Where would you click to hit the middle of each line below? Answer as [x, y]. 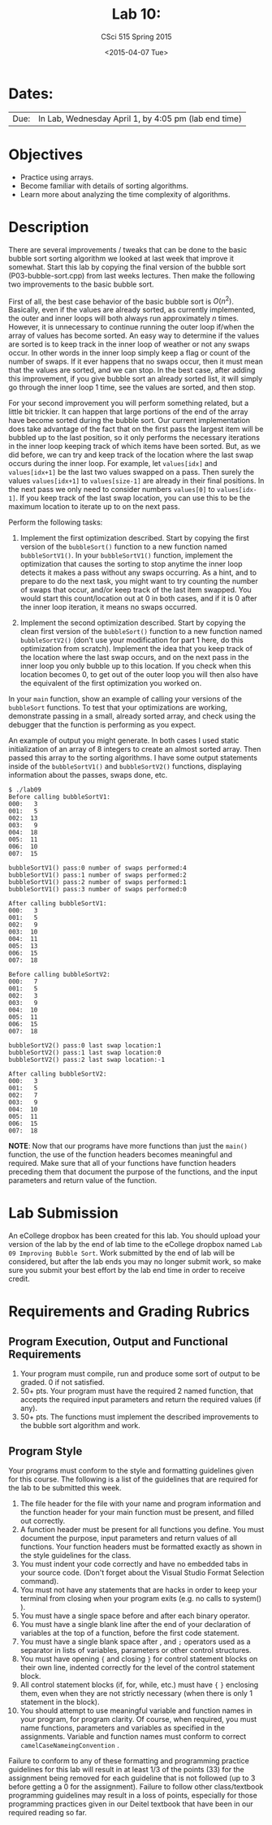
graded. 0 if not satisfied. [63, 1383]
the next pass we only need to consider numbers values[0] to [112, 490]
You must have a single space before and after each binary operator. [135, 1616]
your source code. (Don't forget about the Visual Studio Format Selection [142, 1573]
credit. [19, 1279]
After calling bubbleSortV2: [58, 1074]
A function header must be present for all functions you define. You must [142, 1529]
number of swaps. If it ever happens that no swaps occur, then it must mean [136, 361]
